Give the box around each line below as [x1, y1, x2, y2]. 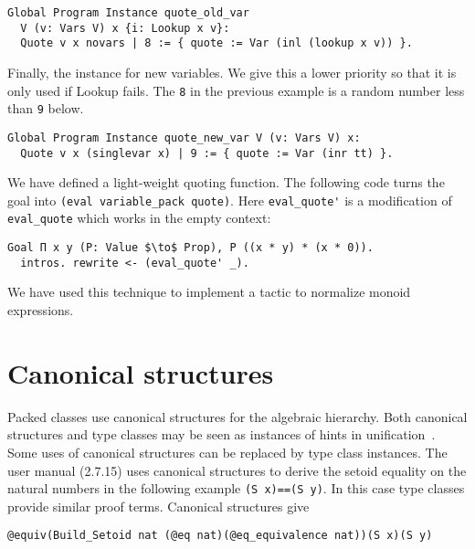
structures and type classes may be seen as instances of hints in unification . [7, 425, 436, 444]
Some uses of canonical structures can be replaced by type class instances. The [7, 442, 448, 461]
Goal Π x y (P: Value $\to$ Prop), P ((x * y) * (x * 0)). [7, 241, 374, 255]
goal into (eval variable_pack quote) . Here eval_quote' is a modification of [7, 190, 452, 209]
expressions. [7, 301, 74, 319]
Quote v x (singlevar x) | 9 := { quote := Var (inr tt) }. [20, 146, 394, 160]
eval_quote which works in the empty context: [7, 208, 271, 227]
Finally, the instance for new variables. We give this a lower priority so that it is [7, 62, 457, 81]
